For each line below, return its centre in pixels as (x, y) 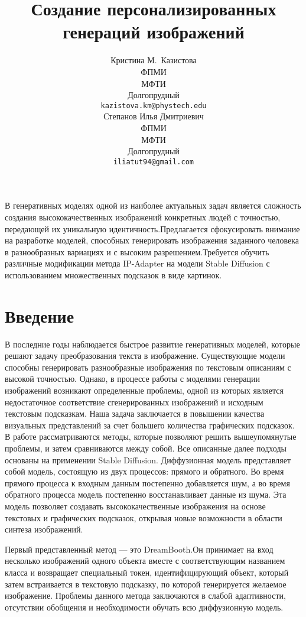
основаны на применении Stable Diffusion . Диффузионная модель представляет (148, 459)
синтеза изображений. (44, 529)
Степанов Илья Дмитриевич (154, 116)
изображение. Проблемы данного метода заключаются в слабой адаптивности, (145, 595)
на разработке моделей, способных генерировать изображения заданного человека (152, 240)
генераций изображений (154, 32)
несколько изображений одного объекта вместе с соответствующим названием (145, 561)
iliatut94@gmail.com (154, 162)
